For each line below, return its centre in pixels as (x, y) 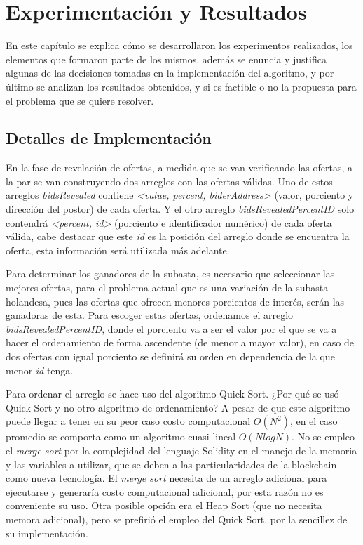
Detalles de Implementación (109, 138)
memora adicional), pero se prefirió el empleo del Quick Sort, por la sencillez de (177, 519)
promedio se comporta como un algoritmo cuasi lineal (121, 436)
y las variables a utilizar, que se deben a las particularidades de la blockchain (171, 464)
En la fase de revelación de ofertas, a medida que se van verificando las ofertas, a (179, 168)
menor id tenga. (40, 370)
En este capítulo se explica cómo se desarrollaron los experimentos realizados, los (179, 45)
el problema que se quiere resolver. (80, 100)
